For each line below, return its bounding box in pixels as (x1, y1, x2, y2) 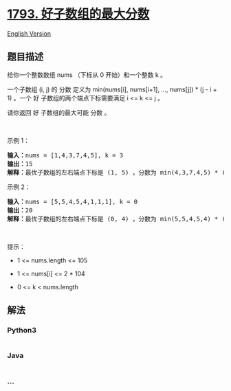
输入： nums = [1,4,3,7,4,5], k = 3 (7, 151, 124, 159)
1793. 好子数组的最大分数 (7, 6, 150, 22)
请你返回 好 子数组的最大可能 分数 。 (7, 108, 111, 117)
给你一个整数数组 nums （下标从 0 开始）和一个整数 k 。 (7, 70, 167, 79)
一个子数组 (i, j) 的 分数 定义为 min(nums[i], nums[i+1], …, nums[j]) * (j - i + (7, 85, 218, 93)
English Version (7, 29, 52, 38)
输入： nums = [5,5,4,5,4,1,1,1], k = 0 (7, 197, 138, 205)
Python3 (7, 326, 36, 335)
